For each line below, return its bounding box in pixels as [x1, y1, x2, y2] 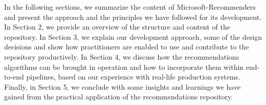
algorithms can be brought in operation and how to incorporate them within [4, 61, 244, 72]
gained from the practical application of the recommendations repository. [4, 91, 233, 102]
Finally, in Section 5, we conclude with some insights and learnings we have [4, 81, 241, 92]
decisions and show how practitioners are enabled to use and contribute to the [4, 41, 249, 52]
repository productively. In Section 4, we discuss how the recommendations [4, 51, 239, 62]
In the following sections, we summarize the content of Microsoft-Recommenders [4, 2, 256, 12]
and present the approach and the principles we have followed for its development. [4, 11, 262, 22]
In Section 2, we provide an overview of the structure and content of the [4, 21, 230, 32]
